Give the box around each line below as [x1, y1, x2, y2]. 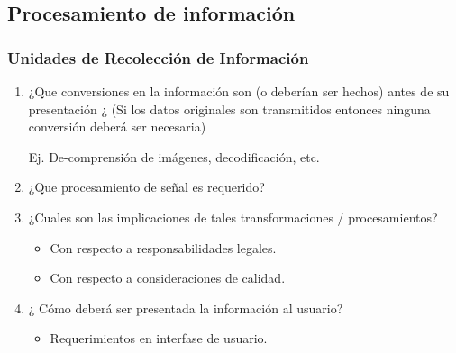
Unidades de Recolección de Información [7, 46, 309, 68]
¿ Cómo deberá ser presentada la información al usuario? [28, 298, 343, 317]
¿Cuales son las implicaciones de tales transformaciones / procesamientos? [28, 207, 438, 226]
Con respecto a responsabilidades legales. [50, 238, 277, 257]
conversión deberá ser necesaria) [28, 117, 206, 136]
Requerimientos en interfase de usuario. [50, 329, 268, 348]
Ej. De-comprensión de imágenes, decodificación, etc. [28, 147, 320, 166]
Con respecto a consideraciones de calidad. [50, 268, 286, 287]
